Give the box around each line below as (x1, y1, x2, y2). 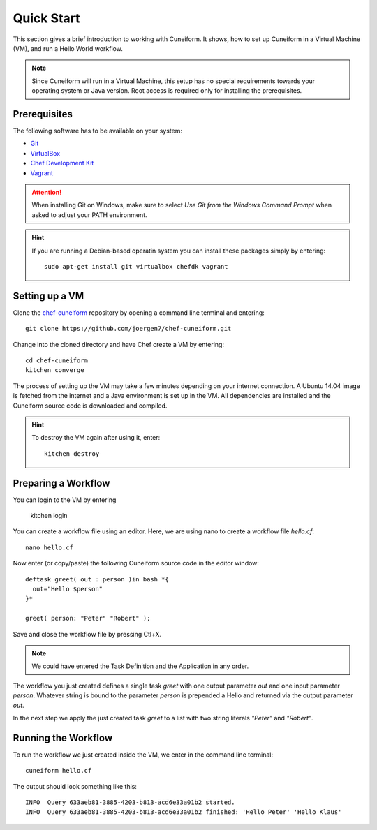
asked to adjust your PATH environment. (31, 210, 147, 219)
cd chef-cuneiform (25, 357, 89, 364)
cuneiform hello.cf (25, 766, 92, 775)
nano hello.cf (25, 543, 73, 551)
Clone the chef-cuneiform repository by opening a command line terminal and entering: (13, 308, 265, 317)
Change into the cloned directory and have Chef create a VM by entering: (13, 340, 225, 348)
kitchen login (30, 512, 68, 520)
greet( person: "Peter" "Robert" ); (25, 614, 151, 623)
